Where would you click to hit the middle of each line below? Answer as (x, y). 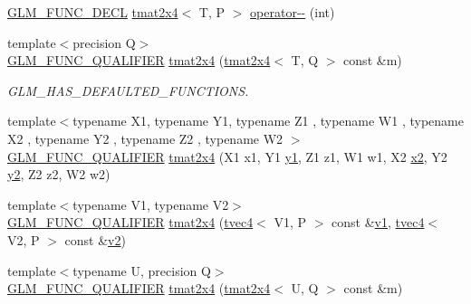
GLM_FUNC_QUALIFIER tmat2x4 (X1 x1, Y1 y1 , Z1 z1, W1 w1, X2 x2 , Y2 (227, 156)
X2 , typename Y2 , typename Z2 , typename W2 (145, 138)
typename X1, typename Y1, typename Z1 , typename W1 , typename (268, 121)
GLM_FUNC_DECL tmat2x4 (93, 12)
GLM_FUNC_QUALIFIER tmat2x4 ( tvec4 (130, 222)
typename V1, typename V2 (151, 204)
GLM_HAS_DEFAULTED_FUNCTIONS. (128, 90)
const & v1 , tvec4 (378, 222)
